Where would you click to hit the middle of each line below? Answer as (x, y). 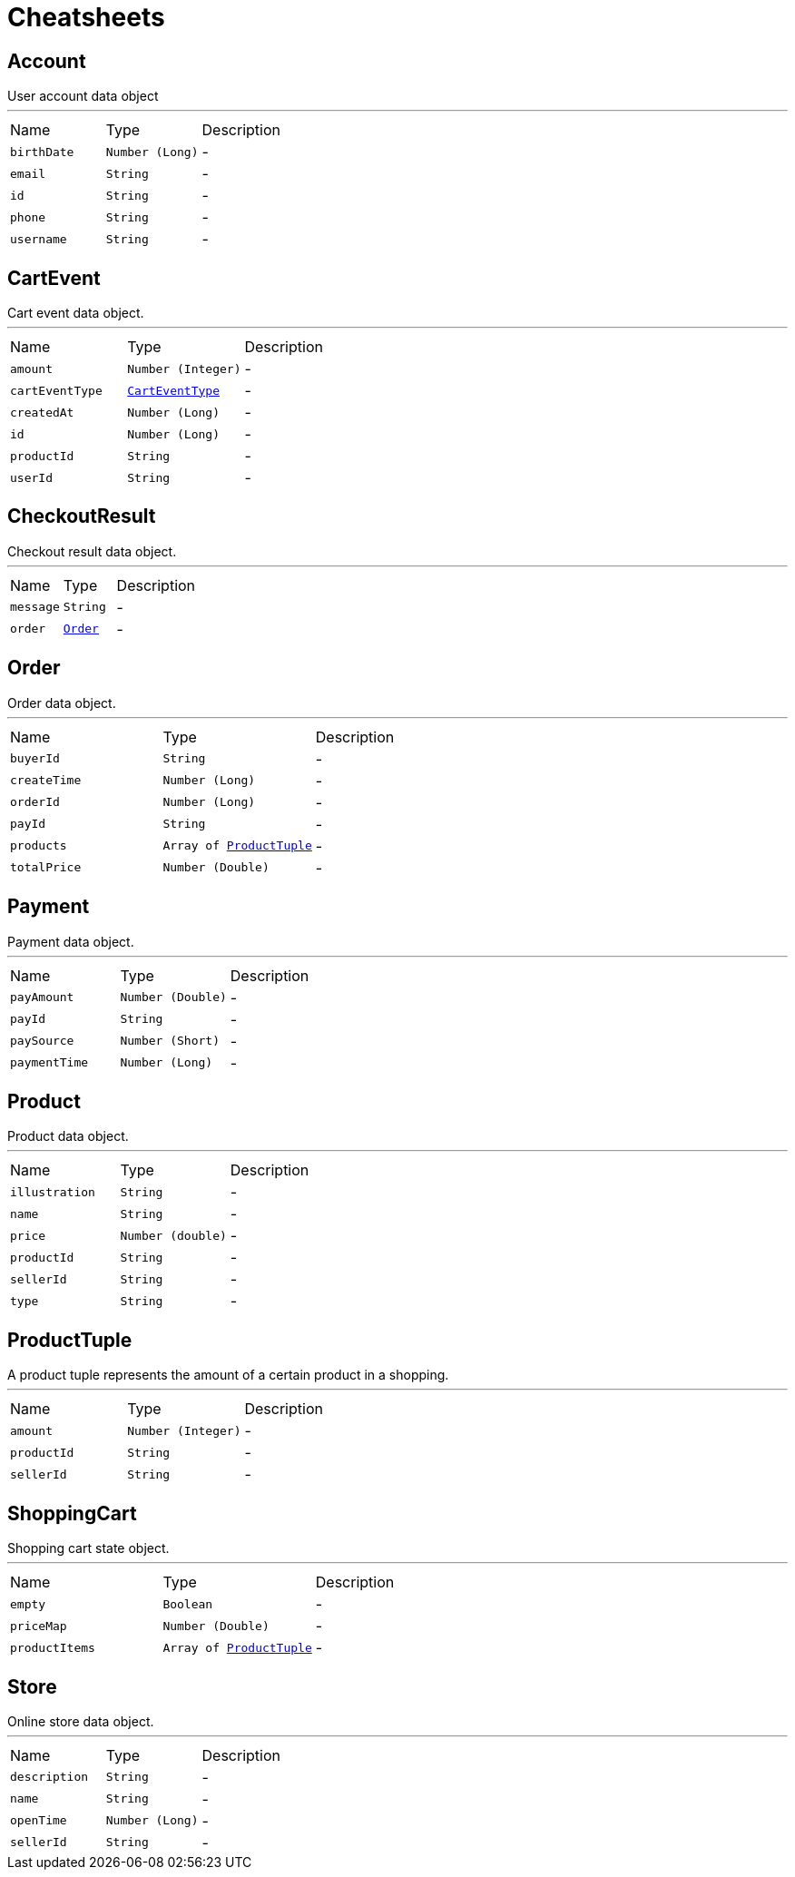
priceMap (39, 1626)
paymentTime (49, 1063)
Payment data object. (71, 941)
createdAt (42, 412)
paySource (42, 1041)
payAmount (42, 997)
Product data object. (68, 1136)
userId (31, 477)
